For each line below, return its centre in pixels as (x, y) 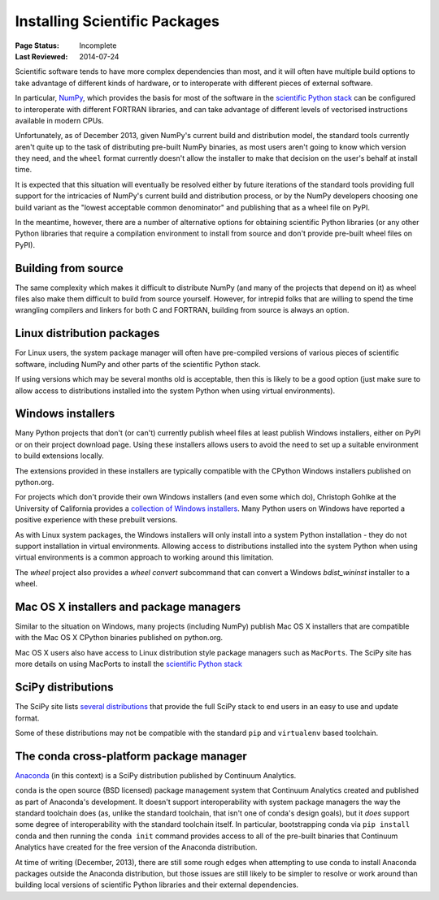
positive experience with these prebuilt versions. (96, 520)
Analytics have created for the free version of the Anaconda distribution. (136, 847)
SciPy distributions (64, 688)
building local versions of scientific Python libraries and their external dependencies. (157, 885)
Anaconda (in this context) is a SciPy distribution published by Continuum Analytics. (156, 775)
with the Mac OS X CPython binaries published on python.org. (119, 638)
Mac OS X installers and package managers (128, 606)
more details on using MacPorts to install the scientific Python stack (129, 664)
